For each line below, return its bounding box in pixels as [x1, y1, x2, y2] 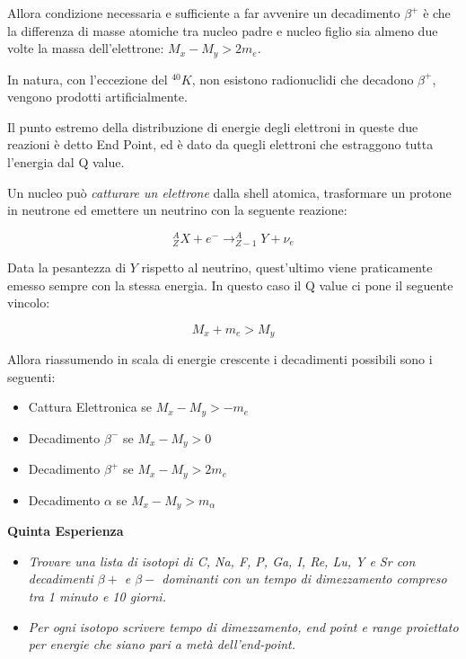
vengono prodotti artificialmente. [7, 87, 188, 106]
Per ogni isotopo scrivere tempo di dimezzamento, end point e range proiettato [28, 617, 459, 636]
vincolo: [7, 293, 50, 312]
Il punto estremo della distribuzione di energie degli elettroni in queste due [7, 117, 418, 136]
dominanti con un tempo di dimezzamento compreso [162, 569, 447, 588]
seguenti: [7, 367, 56, 386]
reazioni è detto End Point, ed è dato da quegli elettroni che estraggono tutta [7, 135, 434, 154]
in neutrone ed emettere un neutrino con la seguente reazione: [7, 200, 347, 219]
